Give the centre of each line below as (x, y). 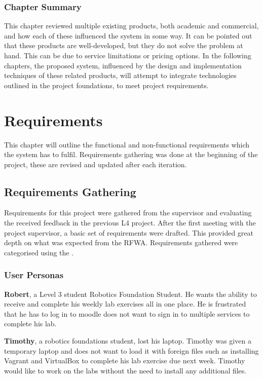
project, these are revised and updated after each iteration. (96, 164)
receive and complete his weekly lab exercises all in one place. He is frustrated (125, 304)
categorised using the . (39, 252)
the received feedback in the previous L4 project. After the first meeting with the (130, 223)
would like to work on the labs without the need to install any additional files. (125, 370)
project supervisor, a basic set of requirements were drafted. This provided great (129, 232)
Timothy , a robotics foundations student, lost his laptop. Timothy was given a (128, 341)
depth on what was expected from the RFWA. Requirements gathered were (121, 242)
